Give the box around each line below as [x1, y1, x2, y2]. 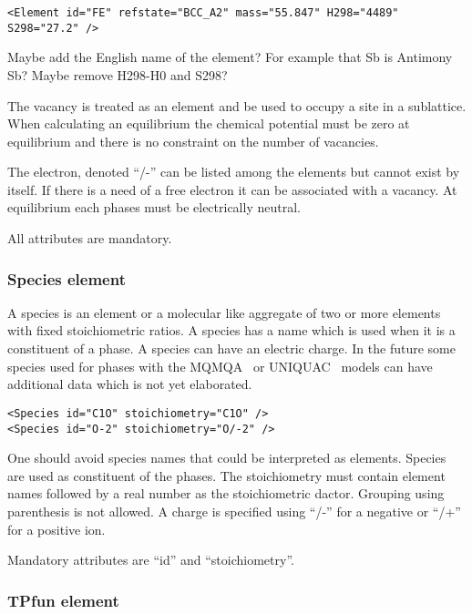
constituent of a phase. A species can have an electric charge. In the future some [7, 339, 456, 358]
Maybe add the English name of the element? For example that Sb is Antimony [7, 47, 453, 67]
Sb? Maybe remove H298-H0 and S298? [7, 65, 228, 84]
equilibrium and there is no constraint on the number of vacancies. [7, 131, 379, 150]
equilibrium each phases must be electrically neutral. [7, 198, 301, 217]
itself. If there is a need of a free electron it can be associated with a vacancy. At [7, 179, 457, 199]
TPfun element [7, 588, 119, 611]
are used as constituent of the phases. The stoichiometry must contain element [7, 466, 446, 485]
